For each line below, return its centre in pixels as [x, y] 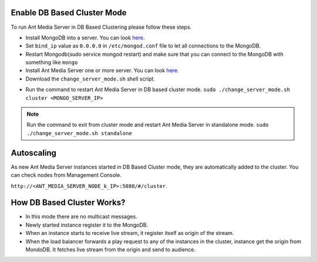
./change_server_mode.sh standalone [79, 133]
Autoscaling [34, 153]
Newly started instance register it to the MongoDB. [87, 225]
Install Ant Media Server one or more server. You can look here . [102, 70]
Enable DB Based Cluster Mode [69, 13]
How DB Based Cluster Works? [68, 203]
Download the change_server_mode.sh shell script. [90, 79]
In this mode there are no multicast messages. [81, 217]
